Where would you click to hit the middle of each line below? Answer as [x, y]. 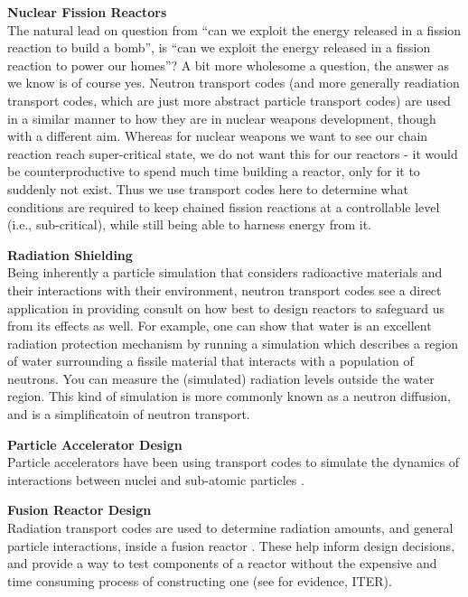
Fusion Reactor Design [80, 510]
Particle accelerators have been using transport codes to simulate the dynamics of [234, 462]
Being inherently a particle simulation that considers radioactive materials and [225, 272]
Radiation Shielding [70, 254]
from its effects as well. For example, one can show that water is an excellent [220, 326]
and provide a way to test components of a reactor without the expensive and [222, 563]
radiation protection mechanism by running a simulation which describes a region [233, 343]
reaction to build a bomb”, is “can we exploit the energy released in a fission [219, 47]
